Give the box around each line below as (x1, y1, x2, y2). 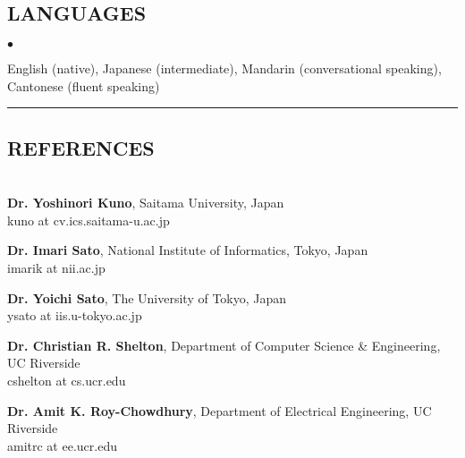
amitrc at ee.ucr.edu (7, 436, 117, 454)
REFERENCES (7, 133, 155, 161)
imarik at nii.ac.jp (7, 258, 106, 276)
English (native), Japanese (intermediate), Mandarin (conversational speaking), (7, 59, 442, 78)
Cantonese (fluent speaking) (7, 76, 160, 95)
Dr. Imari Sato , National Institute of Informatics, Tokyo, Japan (7, 241, 368, 259)
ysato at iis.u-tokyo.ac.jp (7, 306, 142, 325)
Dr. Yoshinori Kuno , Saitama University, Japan (7, 193, 284, 212)
